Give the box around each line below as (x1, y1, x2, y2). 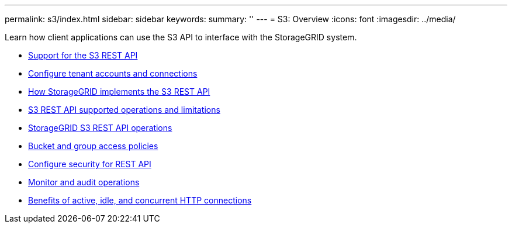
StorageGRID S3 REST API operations (28, 123, 172, 133)
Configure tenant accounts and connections (28, 68, 198, 78)
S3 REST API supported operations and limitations (28, 105, 220, 115)
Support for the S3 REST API (28, 50, 138, 60)
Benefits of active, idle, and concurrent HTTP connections (28, 195, 252, 205)
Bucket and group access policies (28, 141, 158, 151)
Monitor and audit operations (28, 177, 140, 187)
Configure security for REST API (28, 159, 151, 169)
